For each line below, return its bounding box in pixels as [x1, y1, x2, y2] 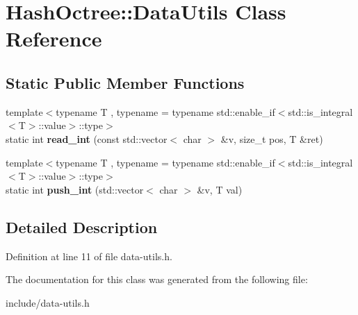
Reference [6, 24, 102, 53]
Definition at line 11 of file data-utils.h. [6, 248, 172, 263]
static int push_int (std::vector [6, 182, 144, 196]
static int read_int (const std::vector [6, 131, 168, 146]
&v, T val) [197, 182, 243, 196]
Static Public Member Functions [6, 71, 245, 93]
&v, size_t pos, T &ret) [220, 131, 323, 146]
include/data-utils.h [6, 295, 90, 309]
